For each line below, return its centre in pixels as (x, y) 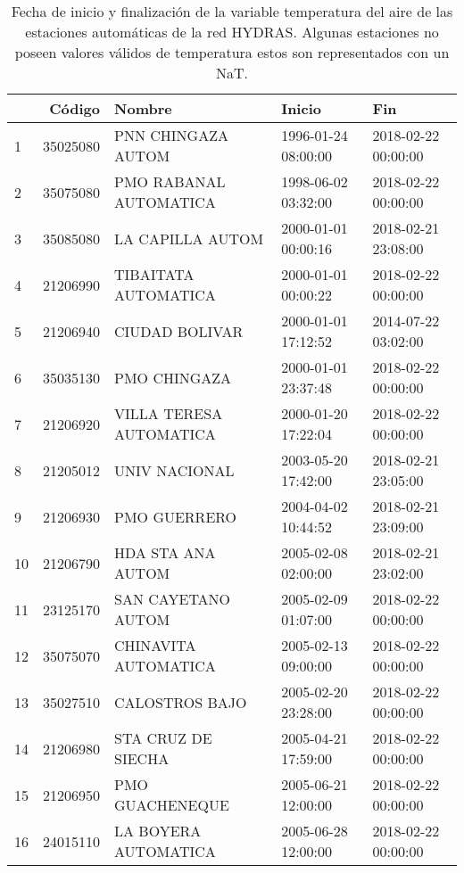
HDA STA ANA (165, 552)
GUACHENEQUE (172, 805)
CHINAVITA (155, 645)
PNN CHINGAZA (171, 135)
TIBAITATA (154, 274)
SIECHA (142, 758)
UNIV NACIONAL (174, 470)
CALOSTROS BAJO (181, 702)
